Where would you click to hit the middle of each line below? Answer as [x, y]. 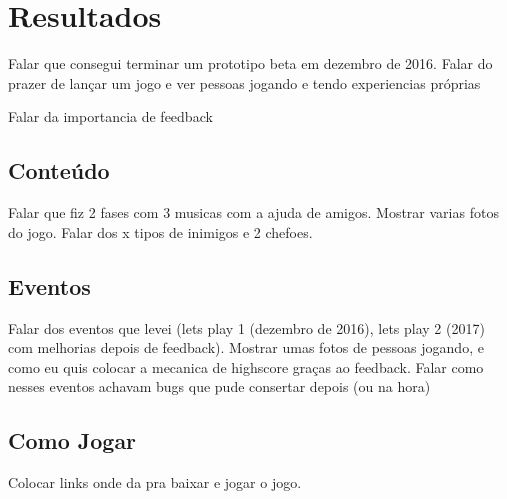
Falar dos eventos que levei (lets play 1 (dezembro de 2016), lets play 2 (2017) [246, 327]
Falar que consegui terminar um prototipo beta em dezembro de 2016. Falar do [250, 63]
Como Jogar [72, 440]
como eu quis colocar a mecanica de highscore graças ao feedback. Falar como [246, 366]
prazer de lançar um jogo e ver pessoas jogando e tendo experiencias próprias [244, 82]
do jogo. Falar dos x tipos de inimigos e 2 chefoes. [160, 231]
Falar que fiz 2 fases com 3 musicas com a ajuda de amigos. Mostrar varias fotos [253, 212]
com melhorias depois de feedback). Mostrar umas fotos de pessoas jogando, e [246, 347]
